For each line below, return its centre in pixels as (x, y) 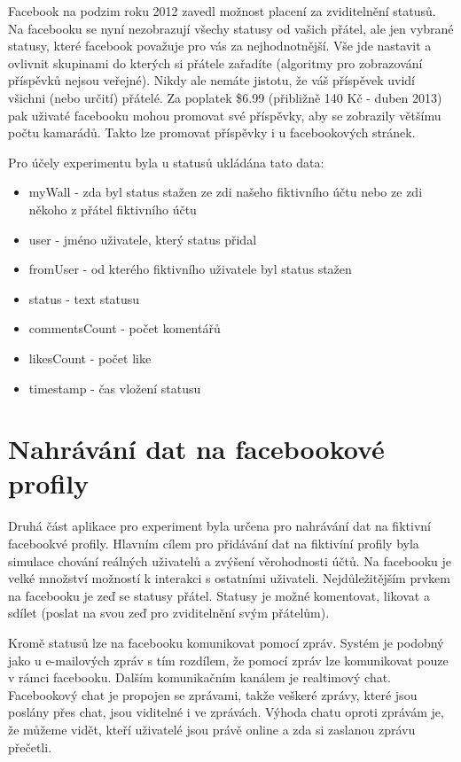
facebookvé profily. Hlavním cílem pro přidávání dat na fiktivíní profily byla (214, 543)
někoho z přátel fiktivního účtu (113, 209)
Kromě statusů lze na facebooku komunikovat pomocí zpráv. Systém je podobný (226, 642)
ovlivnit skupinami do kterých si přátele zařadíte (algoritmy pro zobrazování (215, 62)
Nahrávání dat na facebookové (196, 449)
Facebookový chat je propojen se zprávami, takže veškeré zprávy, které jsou (213, 694)
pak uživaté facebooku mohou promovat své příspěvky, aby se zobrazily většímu (225, 115)
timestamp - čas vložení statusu (115, 388)
